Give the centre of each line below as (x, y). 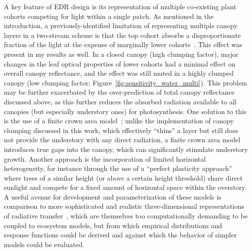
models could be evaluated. (44, 244)
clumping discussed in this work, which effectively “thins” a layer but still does (121, 130)
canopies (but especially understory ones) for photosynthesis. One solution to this (125, 111)
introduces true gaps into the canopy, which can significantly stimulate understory (126, 149)
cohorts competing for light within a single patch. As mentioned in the (109, 16)
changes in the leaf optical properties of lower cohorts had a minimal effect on (120, 63)
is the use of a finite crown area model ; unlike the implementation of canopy (119, 121)
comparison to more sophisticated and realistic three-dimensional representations (124, 206)
